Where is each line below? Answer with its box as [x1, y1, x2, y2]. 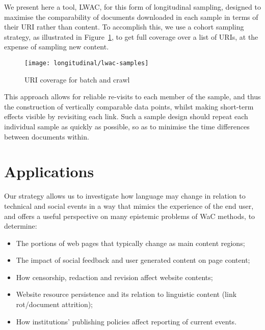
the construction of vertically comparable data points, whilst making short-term [4, 101, 254, 112]
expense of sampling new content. [4, 41, 109, 52]
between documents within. [4, 131, 89, 142]
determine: [4, 221, 37, 231]
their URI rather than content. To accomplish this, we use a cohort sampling [4, 21, 244, 32]
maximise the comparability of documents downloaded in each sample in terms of [4, 11, 258, 22]
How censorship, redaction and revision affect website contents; [16, 271, 213, 282]
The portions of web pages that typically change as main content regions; [16, 237, 245, 248]
